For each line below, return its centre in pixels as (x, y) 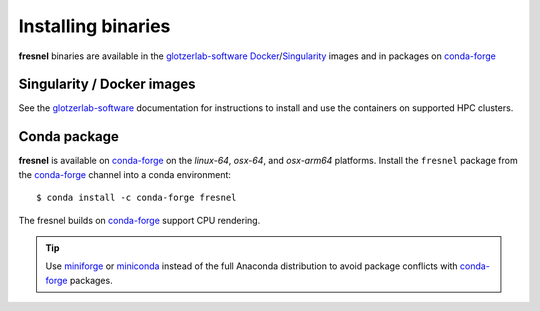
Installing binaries (94, 26)
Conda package (69, 136)
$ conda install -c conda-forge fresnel (136, 198)
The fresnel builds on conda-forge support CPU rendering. (139, 220)
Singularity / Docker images (107, 84)
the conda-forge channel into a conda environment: (125, 174)
